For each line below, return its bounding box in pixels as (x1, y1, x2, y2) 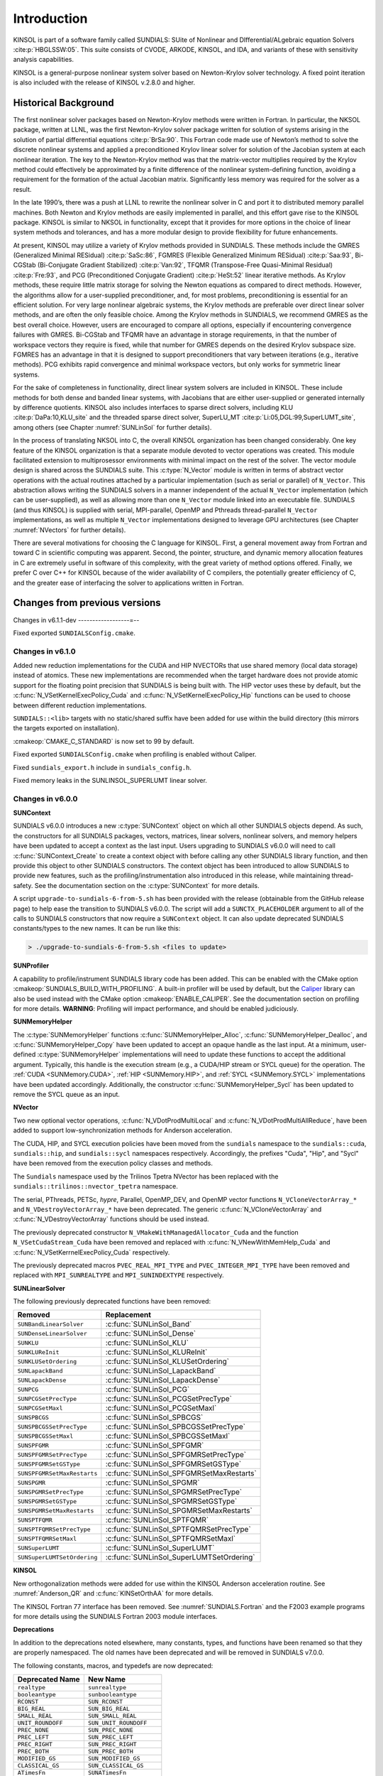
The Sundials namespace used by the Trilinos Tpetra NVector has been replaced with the (13, 1172, 279, 1181)
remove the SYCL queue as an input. (13, 1090, 121, 1099)
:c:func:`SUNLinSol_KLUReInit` (105, 1347, 208, 1357)
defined (13, 1050, 36, 1058)
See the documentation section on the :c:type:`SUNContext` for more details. (34, 881, 260, 889)
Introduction (13, 11, 88, 26)
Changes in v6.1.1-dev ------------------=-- (13, 615, 140, 624)
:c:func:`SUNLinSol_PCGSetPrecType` (105, 1394, 232, 1404)
